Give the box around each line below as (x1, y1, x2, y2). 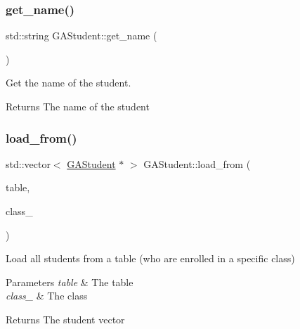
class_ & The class (6, 288, 88, 303)
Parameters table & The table (6, 274, 133, 289)
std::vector (6, 156, 51, 171)
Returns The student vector (6, 311, 125, 326)
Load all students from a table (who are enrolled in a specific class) (6, 251, 295, 266)
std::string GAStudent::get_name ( (6, 28, 157, 43)
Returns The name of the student (6, 99, 150, 113)
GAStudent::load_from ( (143, 156, 251, 171)
